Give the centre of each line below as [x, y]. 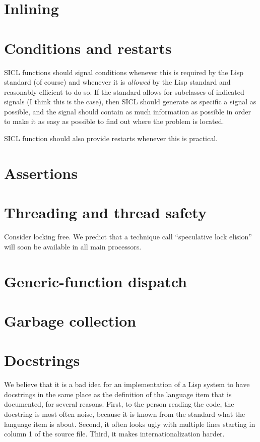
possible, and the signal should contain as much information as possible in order [127, 111]
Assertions [41, 173]
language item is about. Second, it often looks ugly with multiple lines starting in [130, 424]
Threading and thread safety [105, 212]
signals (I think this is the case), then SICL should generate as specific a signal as [130, 102]
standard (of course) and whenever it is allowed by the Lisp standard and [117, 82]
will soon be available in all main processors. [73, 246]
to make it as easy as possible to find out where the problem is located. [114, 121]
